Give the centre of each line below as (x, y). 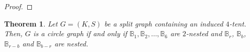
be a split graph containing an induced (164, 23)
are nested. (71, 43)
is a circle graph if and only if (80, 33)
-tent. (238, 23)
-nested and (204, 33)
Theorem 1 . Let (31, 23)
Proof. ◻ (18, 6)
